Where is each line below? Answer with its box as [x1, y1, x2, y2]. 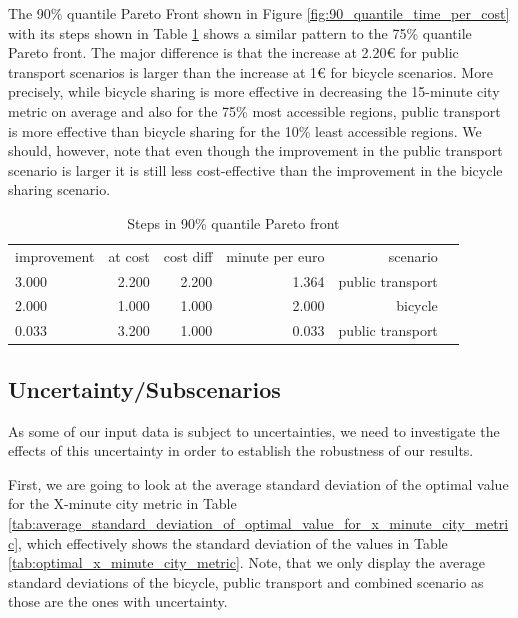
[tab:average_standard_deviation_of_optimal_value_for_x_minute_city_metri [8, 512, 509, 533]
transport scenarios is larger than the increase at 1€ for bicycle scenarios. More [8, 61, 493, 82]
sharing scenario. [8, 179, 111, 200]
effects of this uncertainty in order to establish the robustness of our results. [8, 440, 474, 461]
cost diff [163, 245, 213, 266]
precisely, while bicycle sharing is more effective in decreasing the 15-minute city [8, 81, 500, 102]
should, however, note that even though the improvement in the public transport [8, 140, 503, 161]
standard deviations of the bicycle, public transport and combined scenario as [8, 571, 484, 592]
